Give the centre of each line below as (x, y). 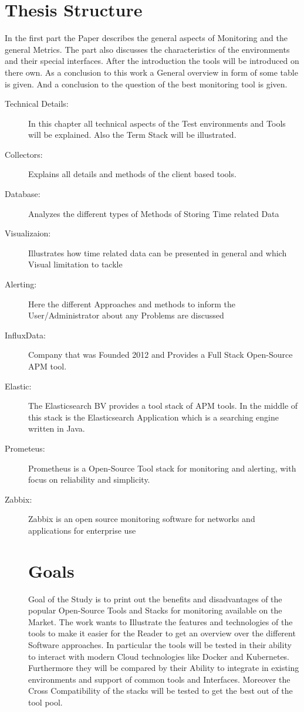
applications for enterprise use (82, 530)
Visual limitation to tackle (75, 264)
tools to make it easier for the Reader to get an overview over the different (162, 633)
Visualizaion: (28, 233)
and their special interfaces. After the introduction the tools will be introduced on (152, 61)
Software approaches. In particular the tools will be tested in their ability (160, 645)
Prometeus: (25, 448)
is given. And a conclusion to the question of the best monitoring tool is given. (146, 84)
